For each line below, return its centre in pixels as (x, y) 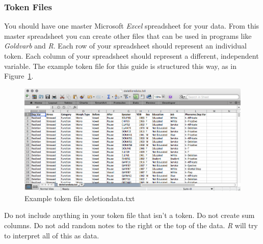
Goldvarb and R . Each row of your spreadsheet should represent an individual (125, 46)
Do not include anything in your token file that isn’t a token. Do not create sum (129, 215)
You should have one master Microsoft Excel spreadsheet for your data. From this (132, 26)
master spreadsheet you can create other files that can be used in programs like (128, 35)
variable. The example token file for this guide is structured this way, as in (120, 66)
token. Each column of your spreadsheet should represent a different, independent (131, 56)
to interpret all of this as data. (52, 235)
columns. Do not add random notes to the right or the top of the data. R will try (131, 225)
